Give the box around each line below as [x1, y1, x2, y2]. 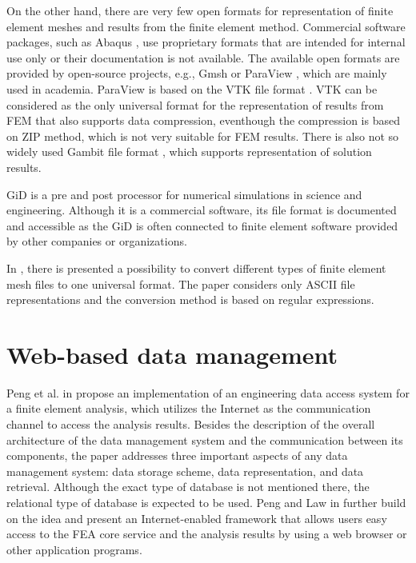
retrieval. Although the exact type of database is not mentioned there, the [6, 478, 370, 495]
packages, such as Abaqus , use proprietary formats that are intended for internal [6, 34, 406, 50]
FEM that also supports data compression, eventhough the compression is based [6, 112, 400, 129]
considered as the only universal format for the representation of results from [6, 96, 384, 113]
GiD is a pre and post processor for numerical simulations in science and [6, 186, 362, 202]
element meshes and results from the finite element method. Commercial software [6, 18, 406, 34]
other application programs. [6, 541, 142, 557]
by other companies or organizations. [6, 233, 187, 250]
